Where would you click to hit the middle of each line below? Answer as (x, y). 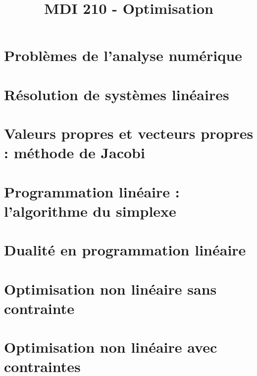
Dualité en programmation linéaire (125, 250)
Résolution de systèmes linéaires (117, 94)
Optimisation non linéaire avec (111, 347)
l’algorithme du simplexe (90, 211)
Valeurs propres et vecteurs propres (129, 133)
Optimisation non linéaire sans (110, 288)
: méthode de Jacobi (75, 153)
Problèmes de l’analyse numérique (123, 55)
